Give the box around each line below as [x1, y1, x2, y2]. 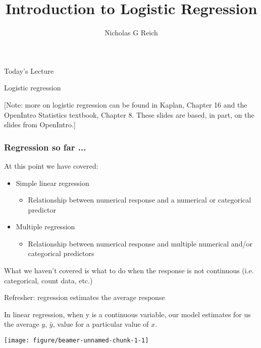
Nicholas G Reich [105, 27, 158, 38]
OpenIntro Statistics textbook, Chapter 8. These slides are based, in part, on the [4, 109, 254, 120]
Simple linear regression [16, 177, 89, 188]
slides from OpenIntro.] [4, 119, 76, 130]
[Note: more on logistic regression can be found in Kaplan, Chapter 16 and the [4, 99, 247, 110]
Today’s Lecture [4, 65, 54, 76]
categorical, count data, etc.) [4, 275, 93, 285]
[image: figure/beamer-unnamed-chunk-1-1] [4, 337, 149, 344]
